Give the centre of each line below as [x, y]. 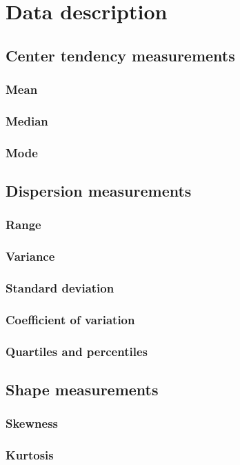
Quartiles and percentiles [77, 351]
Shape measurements [82, 389]
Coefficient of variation [70, 319]
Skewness [32, 423]
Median [27, 120]
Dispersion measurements [99, 191]
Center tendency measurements [120, 55]
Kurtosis [30, 455]
